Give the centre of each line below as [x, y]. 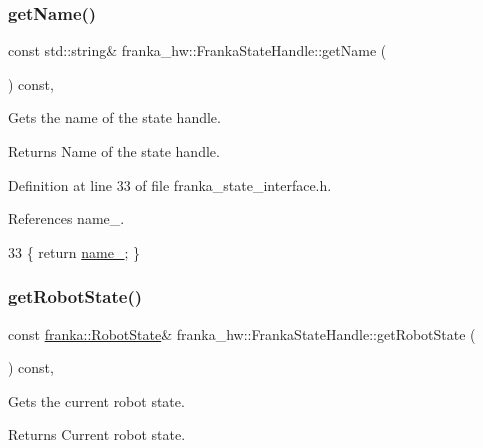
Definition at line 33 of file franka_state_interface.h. [170, 184]
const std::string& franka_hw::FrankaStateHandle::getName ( [197, 50]
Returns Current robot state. [97, 434]
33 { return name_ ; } [74, 251]
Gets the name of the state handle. [114, 117]
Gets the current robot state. [96, 400]
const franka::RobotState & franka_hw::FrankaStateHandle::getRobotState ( [242, 333]
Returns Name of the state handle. [114, 151]
